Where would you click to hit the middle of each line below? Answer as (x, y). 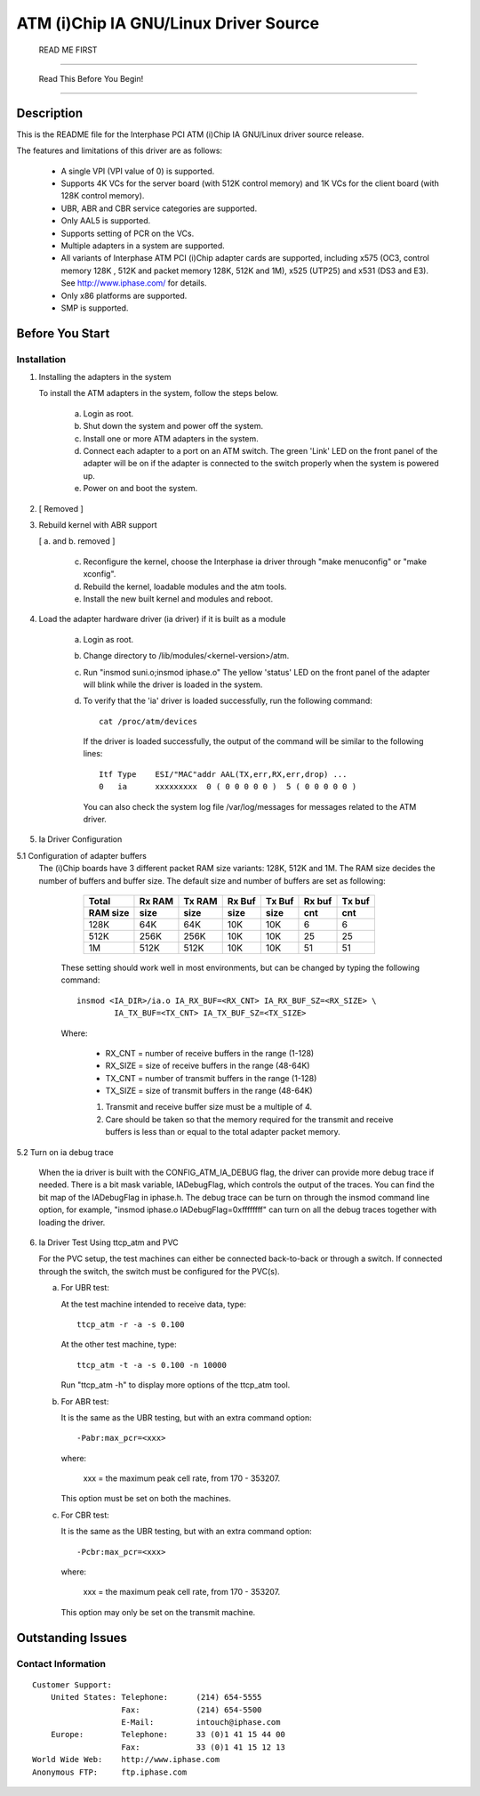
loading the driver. (72, 1222)
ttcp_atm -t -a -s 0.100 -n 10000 (152, 1365)
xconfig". (100, 574)
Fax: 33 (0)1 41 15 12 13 (204, 1747)
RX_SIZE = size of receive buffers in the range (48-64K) (208, 1066)
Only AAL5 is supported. (106, 221)
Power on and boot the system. (140, 489)
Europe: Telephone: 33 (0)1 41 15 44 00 (168, 1735)
